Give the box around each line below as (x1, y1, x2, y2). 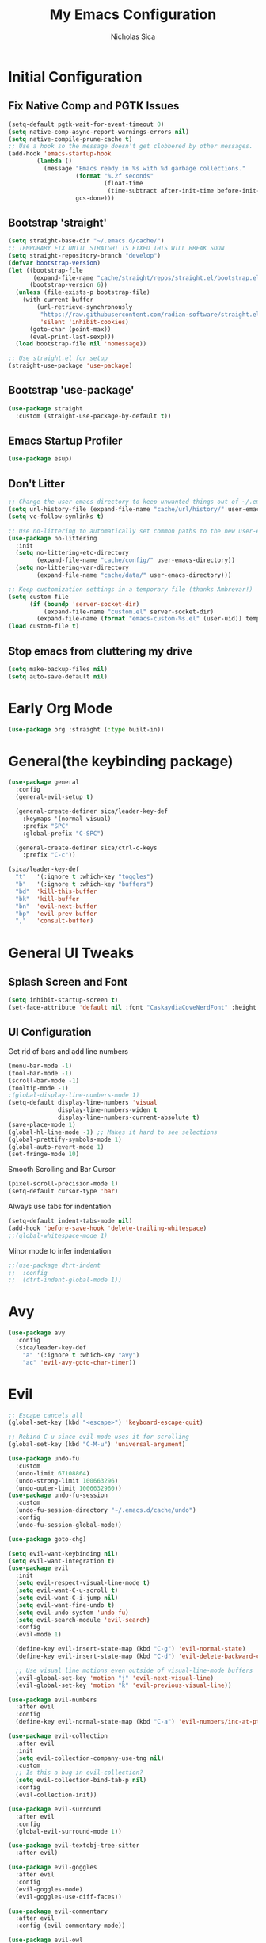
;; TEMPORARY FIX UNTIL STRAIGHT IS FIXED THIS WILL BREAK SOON (8, 244, 225, 253)
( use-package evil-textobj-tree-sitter (8, 1842, 140, 1849)
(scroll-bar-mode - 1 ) (8, 1076, 80, 1085)
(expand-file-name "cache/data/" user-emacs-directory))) (36, 571, 232, 579)
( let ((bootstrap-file (8, 266, 83, 274)
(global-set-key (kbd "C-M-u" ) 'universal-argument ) (8, 1441, 186, 1449)
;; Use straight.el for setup (8, 354, 108, 362)
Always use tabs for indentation (8, 1202, 112, 1211)
